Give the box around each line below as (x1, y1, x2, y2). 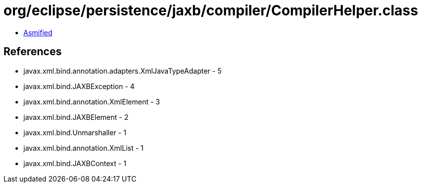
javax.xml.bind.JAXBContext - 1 (23, 159, 127, 168)
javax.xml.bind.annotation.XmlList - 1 (23, 143, 144, 152)
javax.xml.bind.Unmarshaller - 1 (23, 128, 127, 137)
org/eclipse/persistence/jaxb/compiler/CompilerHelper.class (3, 2, 419, 19)
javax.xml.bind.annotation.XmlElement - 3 (23, 97, 160, 106)
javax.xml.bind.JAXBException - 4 (23, 82, 135, 91)
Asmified (23, 28, 53, 37)
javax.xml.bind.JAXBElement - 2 (23, 112, 129, 121)
